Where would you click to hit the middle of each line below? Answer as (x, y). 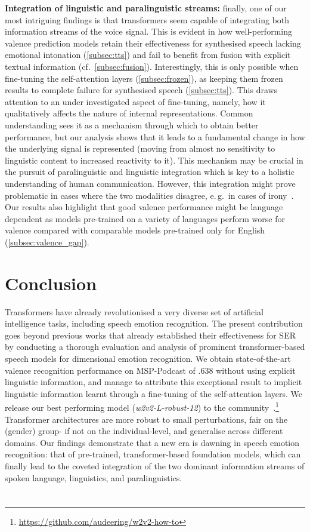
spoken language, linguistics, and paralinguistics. (94, 477)
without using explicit (256, 370)
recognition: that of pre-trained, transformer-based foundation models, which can (153, 454)
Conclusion (51, 283)
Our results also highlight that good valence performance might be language (144, 207)
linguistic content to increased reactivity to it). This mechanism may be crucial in (154, 160)
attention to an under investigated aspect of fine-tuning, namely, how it (135, 101)
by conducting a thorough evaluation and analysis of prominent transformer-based (155, 347)
